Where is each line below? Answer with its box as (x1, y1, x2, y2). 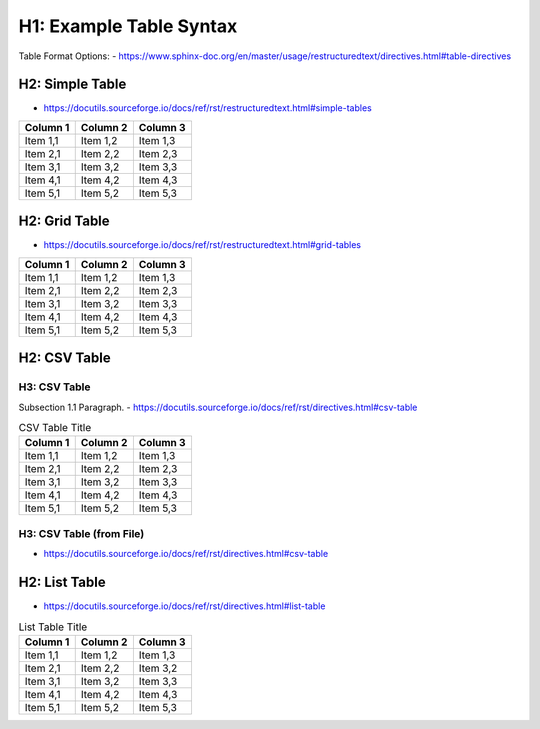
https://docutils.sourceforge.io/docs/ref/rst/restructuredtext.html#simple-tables (43, 102, 372, 114)
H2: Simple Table (18, 76, 127, 93)
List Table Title (18, 620, 88, 634)
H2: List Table (18, 573, 107, 590)
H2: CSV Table (18, 350, 111, 367)
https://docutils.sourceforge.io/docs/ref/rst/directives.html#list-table (43, 600, 326, 612)
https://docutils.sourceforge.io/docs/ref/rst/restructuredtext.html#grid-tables (43, 239, 362, 251)
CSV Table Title (18, 421, 92, 435)
